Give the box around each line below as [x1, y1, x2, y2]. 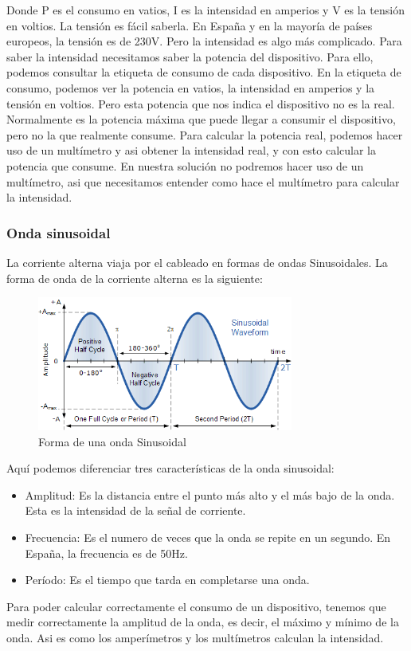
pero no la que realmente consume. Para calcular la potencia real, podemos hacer [6, 126, 403, 143]
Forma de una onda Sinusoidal [38, 433, 186, 449]
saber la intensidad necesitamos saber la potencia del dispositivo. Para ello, [6, 48, 374, 65]
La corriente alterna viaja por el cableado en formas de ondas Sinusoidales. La [6, 253, 388, 270]
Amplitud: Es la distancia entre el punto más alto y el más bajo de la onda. [25, 486, 395, 503]
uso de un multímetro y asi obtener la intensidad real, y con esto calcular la [6, 142, 377, 159]
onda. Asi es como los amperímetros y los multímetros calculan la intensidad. [6, 629, 384, 645]
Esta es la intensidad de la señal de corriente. [25, 502, 246, 519]
